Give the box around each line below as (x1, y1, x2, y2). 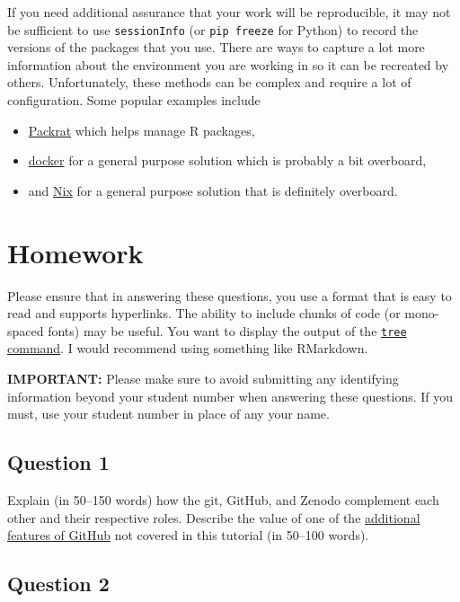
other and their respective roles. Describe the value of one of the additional (7, 508, 420, 527)
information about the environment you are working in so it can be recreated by (7, 55, 449, 74)
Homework (7, 234, 144, 270)
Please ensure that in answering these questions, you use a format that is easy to (7, 286, 452, 305)
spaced (7, 321, 44, 340)
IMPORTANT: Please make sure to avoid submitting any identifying (7, 368, 399, 387)
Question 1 (7, 448, 110, 476)
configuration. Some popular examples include (7, 91, 261, 110)
